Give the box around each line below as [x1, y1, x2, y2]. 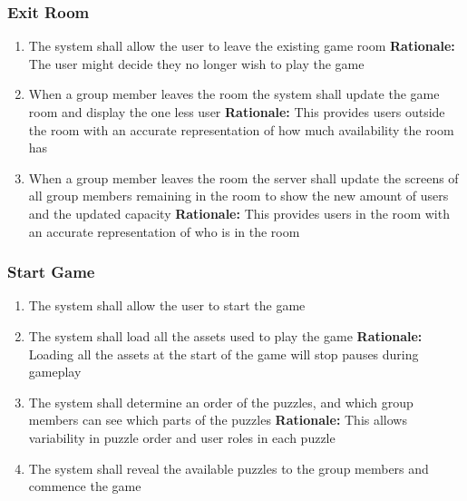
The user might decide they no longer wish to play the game [28, 54, 365, 73]
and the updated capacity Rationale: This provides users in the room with [28, 203, 450, 222]
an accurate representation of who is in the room [28, 221, 300, 241]
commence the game [28, 476, 141, 496]
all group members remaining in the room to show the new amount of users [28, 186, 449, 205]
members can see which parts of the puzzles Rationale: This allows [28, 410, 407, 429]
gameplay [28, 362, 82, 381]
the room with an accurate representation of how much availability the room [28, 120, 454, 139]
